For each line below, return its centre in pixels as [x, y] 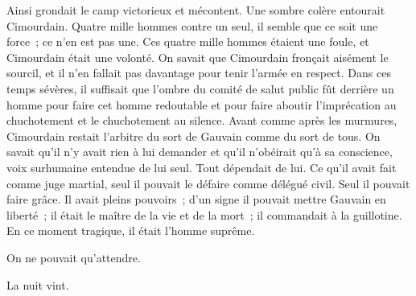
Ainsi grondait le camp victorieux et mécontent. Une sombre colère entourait [196, 10]
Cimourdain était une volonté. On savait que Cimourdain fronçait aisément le [198, 57]
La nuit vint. [38, 284]
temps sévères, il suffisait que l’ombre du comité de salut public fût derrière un [200, 88]
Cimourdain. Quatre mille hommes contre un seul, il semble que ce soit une [192, 25]
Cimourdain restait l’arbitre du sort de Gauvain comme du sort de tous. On [194, 136]
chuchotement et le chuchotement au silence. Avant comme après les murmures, [202, 120]
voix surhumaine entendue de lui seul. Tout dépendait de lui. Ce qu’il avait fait [202, 167]
